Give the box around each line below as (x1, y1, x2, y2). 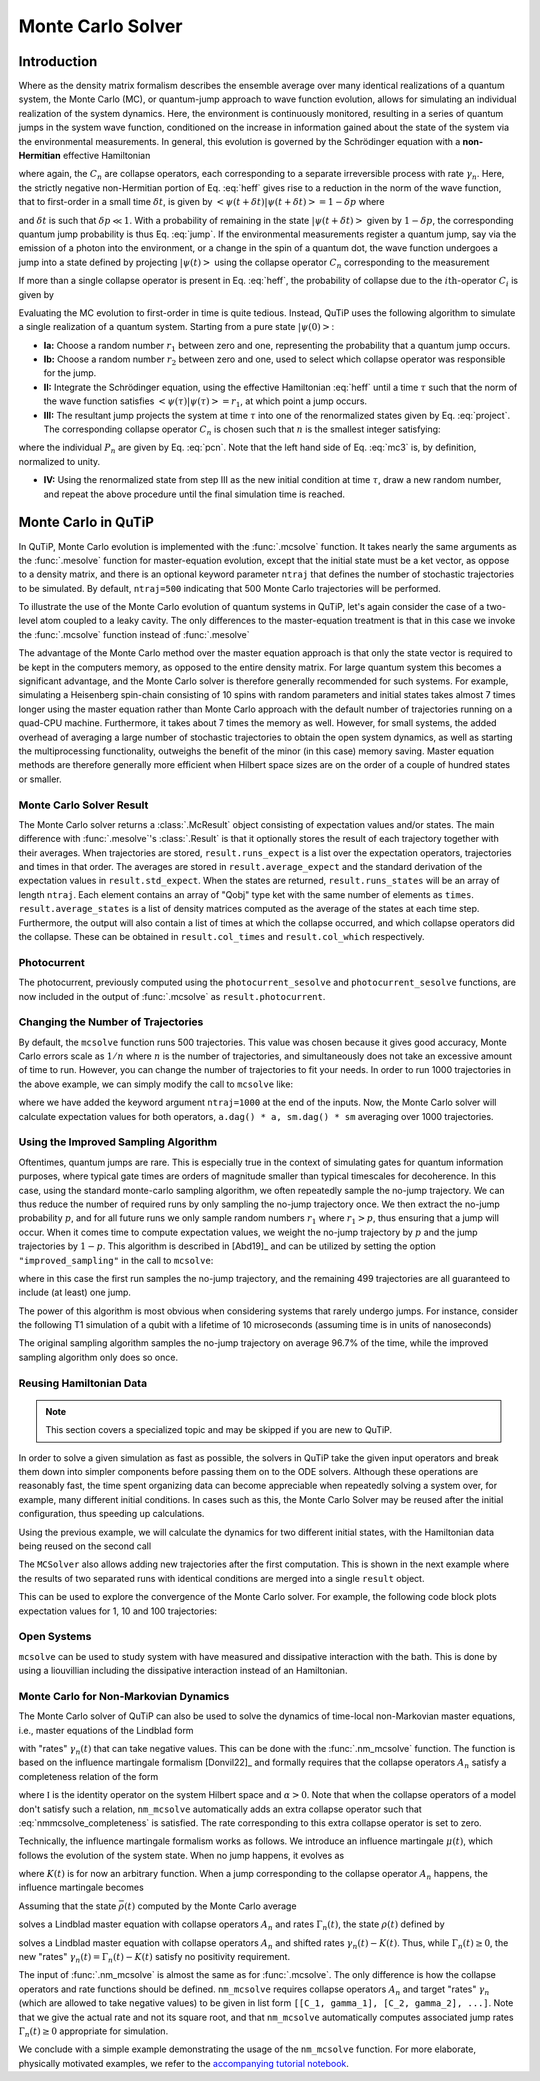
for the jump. (43, 367, 97, 379)
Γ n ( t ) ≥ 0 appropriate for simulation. (18, 2025, 169, 2039)
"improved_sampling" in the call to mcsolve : (18, 1254, 214, 1266)
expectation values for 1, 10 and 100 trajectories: (18, 1605, 218, 1617)
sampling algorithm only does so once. (18, 1351, 179, 1363)
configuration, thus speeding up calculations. (18, 1508, 205, 1520)
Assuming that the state (18, 1900, 117, 1912)
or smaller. (18, 773, 62, 785)
